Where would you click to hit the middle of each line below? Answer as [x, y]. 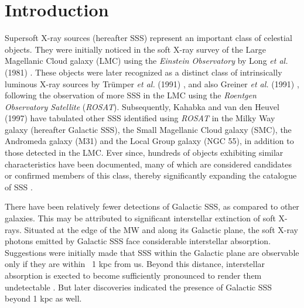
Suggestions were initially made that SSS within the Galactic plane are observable [152, 252]
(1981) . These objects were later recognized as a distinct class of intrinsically [144, 72]
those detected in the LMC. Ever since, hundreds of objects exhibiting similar [144, 153]
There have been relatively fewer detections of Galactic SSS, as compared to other [152, 206]
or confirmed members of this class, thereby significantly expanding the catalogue [151, 175]
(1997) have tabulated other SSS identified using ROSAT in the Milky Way [140, 118]
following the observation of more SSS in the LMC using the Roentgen [131, 95]
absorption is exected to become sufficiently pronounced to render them [133, 275]
